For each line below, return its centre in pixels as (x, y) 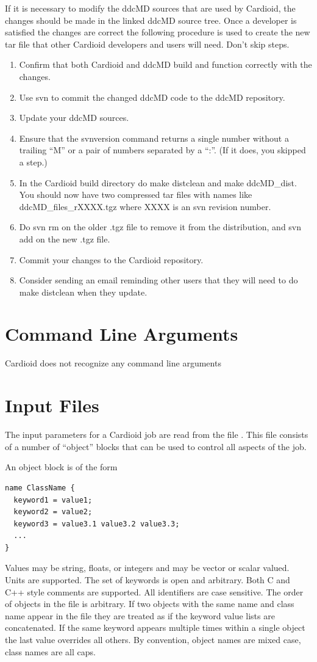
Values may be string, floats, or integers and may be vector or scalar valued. (147, 568)
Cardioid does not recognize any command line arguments (113, 363)
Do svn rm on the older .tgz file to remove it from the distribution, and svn (160, 227)
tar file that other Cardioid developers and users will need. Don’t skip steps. (147, 44)
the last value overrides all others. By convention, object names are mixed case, (153, 640)
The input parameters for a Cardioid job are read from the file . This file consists (157, 435)
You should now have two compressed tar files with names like (136, 195)
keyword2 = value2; (53, 512)
